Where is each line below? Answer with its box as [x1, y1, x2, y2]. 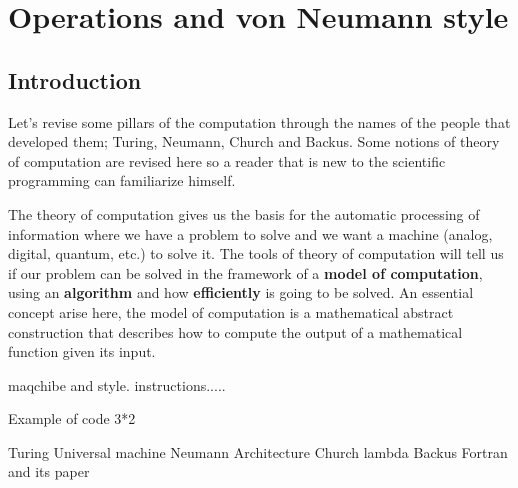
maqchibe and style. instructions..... [8, 374, 226, 395]
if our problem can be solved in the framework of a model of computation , [8, 262, 483, 283]
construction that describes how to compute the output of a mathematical [8, 321, 463, 342]
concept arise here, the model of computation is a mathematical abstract [8, 301, 454, 322]
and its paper [8, 461, 90, 482]
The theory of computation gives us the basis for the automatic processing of [8, 203, 480, 224]
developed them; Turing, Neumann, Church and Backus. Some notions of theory [8, 131, 500, 152]
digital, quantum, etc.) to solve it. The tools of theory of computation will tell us [8, 243, 504, 264]
